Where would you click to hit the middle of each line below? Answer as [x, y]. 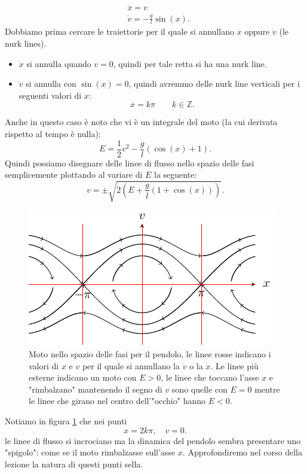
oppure [257, 31]
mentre [267, 389]
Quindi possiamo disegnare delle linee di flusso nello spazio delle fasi [130, 162]
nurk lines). [26, 43]
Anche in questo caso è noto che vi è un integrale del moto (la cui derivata [141, 122]
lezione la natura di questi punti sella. [74, 464]
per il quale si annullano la [131, 365]
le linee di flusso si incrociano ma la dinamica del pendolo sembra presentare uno [153, 440]
